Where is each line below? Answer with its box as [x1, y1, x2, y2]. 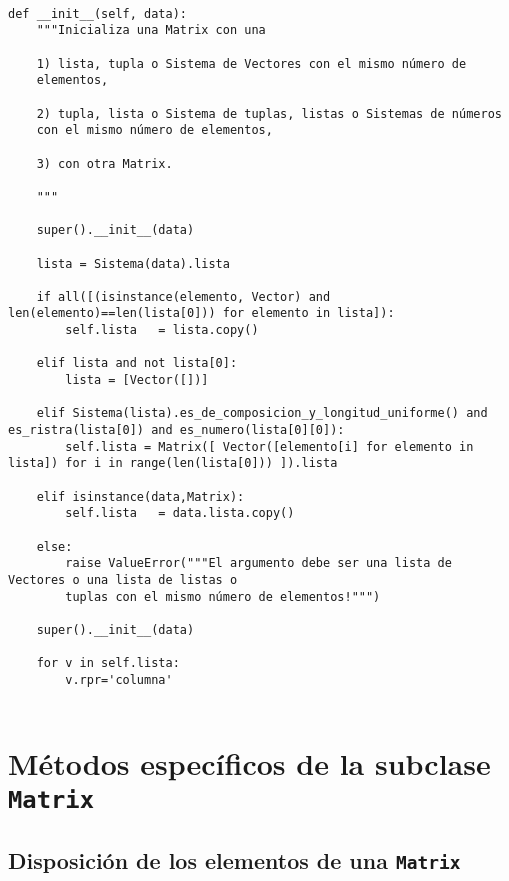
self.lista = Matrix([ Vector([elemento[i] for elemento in [65, 439, 474, 454]
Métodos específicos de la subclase [8, 743, 491, 784]
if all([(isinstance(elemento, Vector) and [36, 289, 331, 304]
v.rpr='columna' [65, 672, 173, 687]
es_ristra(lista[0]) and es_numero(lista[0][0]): [8, 423, 345, 438]
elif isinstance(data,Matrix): [36, 489, 245, 504]
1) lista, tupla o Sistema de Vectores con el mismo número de [36, 56, 467, 71]
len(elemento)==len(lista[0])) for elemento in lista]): [8, 306, 395, 321]
